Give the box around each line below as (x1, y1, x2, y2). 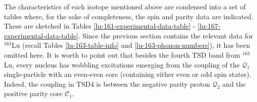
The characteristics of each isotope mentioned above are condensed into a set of (4, 1, 246, 11)
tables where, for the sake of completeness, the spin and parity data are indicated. (4, 11, 254, 21)
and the (222, 78, 246, 89)
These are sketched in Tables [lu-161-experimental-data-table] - (4, 21, 195, 31)
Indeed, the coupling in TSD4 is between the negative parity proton (4, 78, 210, 89)
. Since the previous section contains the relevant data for (78, 30, 254, 40)
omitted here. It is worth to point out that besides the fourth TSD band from (4, 49, 240, 60)
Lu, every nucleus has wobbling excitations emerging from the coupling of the (4, 59, 240, 69)
